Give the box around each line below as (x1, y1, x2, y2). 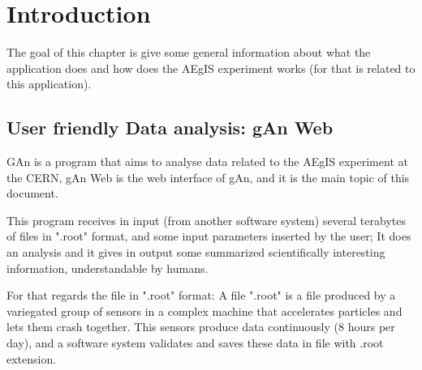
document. (6, 185, 58, 202)
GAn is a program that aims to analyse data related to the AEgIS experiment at (6, 153, 408, 170)
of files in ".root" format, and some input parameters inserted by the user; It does (6, 228, 411, 245)
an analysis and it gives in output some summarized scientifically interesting (6, 244, 385, 261)
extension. (6, 350, 57, 367)
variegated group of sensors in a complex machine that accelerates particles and (6, 302, 403, 319)
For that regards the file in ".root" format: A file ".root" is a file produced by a (6, 287, 396, 304)
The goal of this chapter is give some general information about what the (6, 44, 371, 61)
